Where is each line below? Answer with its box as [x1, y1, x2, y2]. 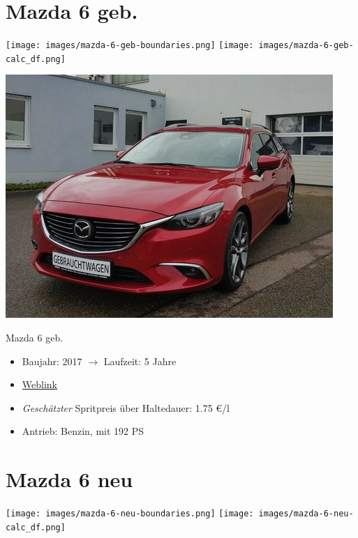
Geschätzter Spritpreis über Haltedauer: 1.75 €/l [22, 400, 230, 415]
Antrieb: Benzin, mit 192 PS [22, 424, 144, 438]
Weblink [22, 377, 57, 392]
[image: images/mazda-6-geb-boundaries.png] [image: [6, 40, 254, 51]
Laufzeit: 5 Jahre [103, 353, 177, 368]
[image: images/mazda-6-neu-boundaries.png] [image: [6, 509, 254, 519]
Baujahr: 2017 [22, 353, 82, 368]
